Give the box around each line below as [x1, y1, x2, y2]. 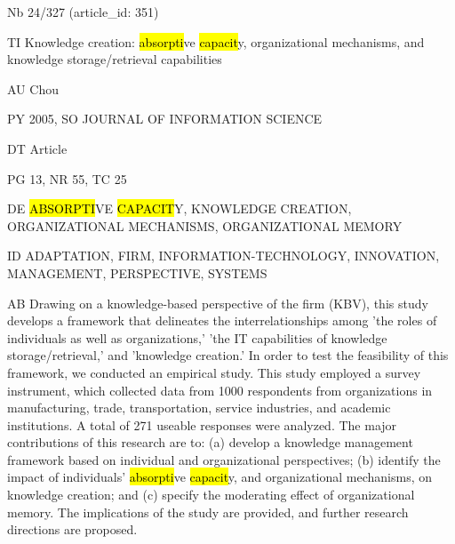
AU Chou [7, 79, 59, 98]
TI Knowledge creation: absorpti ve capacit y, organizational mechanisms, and [7, 32, 425, 51]
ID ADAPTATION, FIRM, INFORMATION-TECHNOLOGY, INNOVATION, [7, 246, 440, 265]
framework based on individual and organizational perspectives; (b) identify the [7, 450, 441, 468]
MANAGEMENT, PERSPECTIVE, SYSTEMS [7, 263, 267, 282]
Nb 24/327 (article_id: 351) [7, 3, 159, 20]
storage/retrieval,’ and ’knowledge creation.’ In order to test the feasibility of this [7, 346, 449, 364]
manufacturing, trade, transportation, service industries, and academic [7, 398, 391, 417]
